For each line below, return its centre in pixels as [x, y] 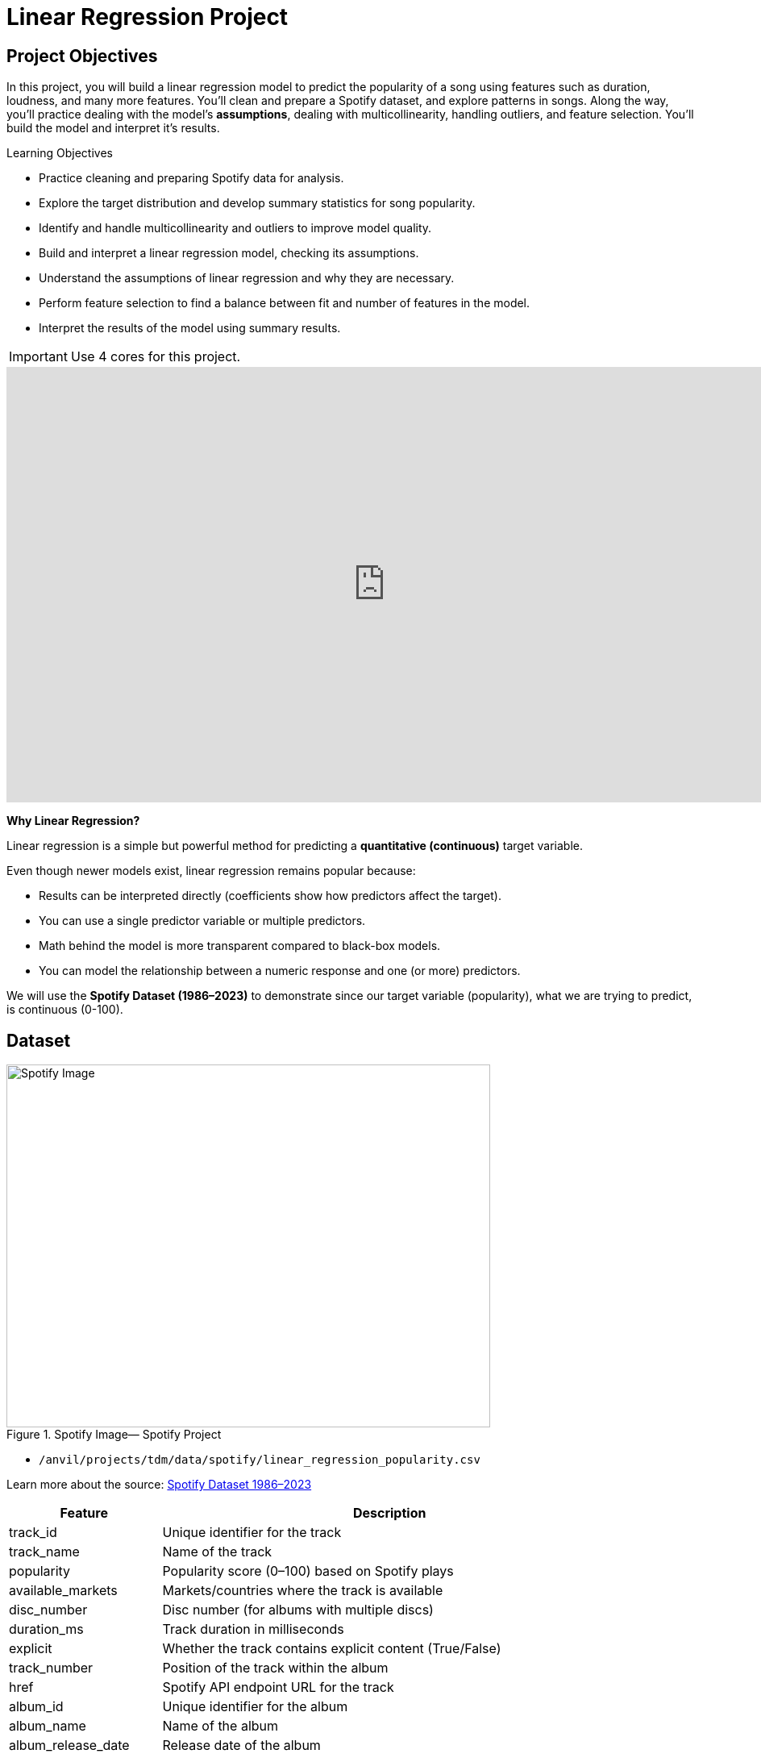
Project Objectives [82, 56]
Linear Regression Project [148, 17]
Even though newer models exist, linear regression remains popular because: [211, 871]
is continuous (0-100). [65, 1010]
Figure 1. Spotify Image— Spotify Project [114, 1435]
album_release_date [69, 1746]
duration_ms [46, 1629]
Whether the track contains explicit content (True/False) [332, 1649]
